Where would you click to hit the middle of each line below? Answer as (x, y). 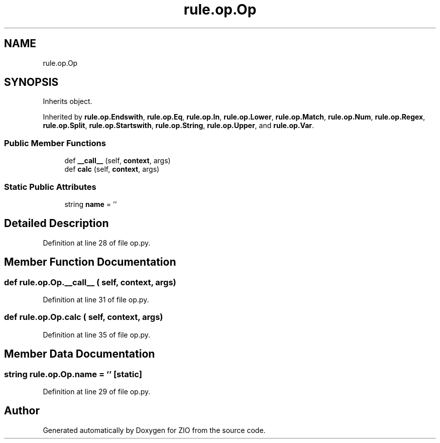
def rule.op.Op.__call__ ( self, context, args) (90, 282)
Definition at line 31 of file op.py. (96, 300)
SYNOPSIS (31, 82)
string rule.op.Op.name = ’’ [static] (73, 374)
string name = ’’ (91, 204)
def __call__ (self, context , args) (118, 161)
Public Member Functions (55, 143)
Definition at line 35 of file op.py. (97, 335)
